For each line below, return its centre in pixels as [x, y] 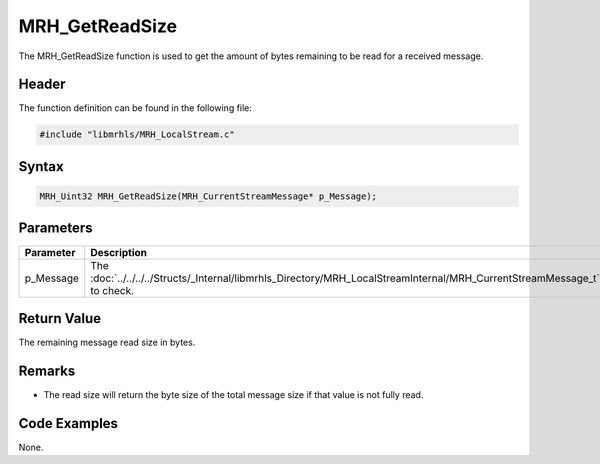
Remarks [47, 370]
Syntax [41, 166]
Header [42, 84]
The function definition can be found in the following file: [135, 108]
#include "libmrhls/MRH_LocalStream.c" [137, 134]
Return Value [60, 318]
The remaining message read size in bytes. [107, 342]
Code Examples [68, 423]
